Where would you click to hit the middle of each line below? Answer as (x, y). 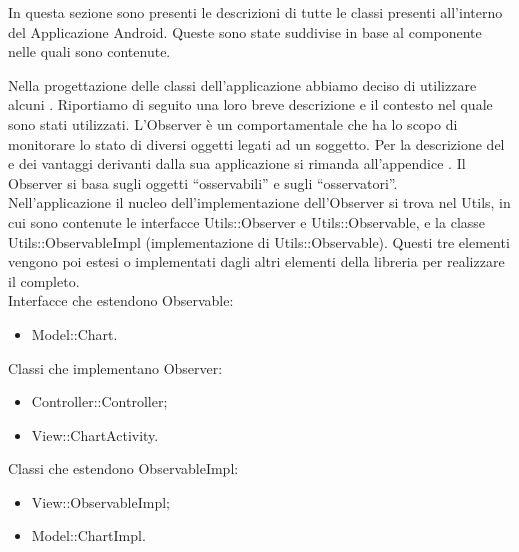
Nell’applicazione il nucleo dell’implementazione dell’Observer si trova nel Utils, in (259, 202)
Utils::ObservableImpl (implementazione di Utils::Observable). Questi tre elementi (259, 241)
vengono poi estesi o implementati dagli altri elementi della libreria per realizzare (256, 261)
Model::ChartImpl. (88, 535)
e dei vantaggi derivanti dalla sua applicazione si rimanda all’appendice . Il (237, 163)
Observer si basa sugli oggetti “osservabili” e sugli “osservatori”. (203, 182)
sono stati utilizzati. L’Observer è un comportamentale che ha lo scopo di (233, 123)
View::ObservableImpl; (100, 501)
